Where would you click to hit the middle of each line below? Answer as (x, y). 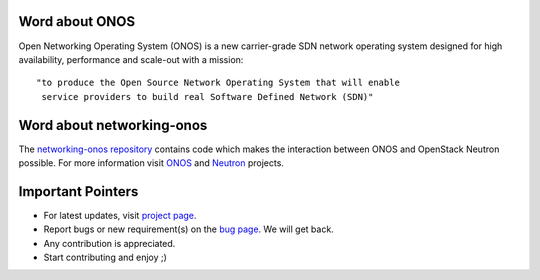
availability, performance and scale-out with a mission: (131, 59)
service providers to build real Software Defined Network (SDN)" (207, 96)
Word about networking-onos (113, 125)
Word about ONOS (77, 21)
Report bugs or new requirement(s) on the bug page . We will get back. (188, 229)
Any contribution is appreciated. (109, 243)
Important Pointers (78, 191)
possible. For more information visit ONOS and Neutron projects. (151, 162)
